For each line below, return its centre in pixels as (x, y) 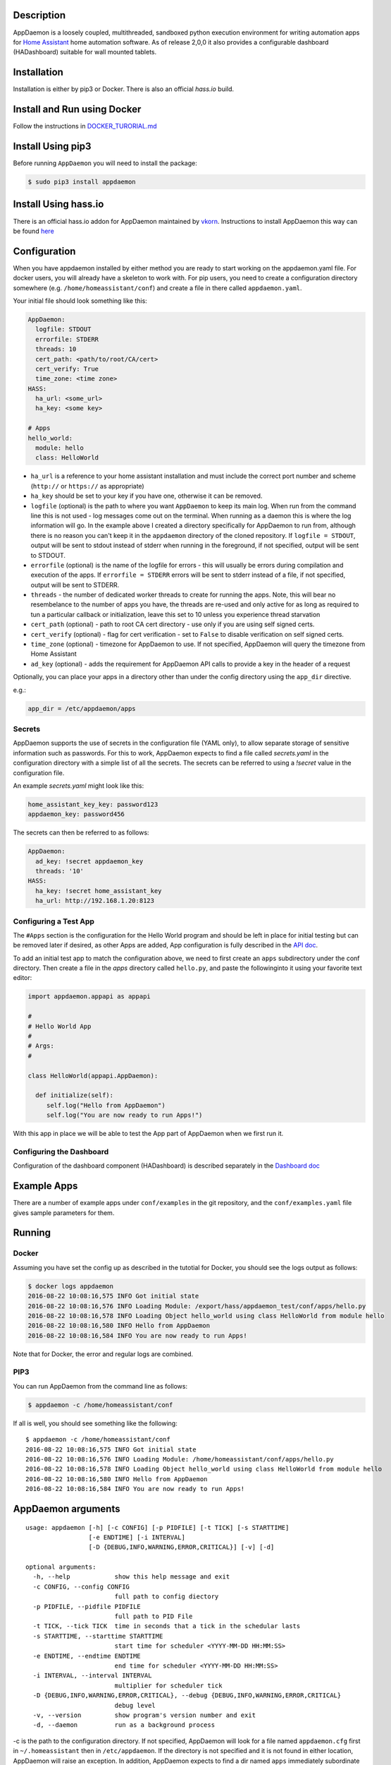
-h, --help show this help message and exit (131, 1577)
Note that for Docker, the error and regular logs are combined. (103, 1354)
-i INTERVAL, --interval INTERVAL (92, 1676)
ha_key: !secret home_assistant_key (99, 891)
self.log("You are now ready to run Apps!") (124, 1115)
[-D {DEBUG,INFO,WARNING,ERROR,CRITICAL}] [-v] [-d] (181, 1547)
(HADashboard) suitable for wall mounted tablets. (85, 52)
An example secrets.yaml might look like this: (79, 785)
